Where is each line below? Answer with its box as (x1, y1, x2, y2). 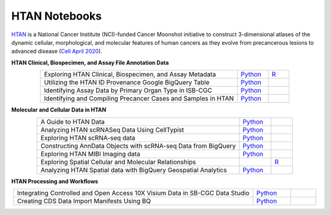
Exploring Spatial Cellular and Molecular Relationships (40, 157, 196, 166)
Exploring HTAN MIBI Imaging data (40, 149, 140, 158)
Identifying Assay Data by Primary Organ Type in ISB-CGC (44, 86, 213, 95)
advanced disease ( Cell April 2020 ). (11, 48, 102, 55)
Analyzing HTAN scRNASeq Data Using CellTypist (40, 126, 185, 134)
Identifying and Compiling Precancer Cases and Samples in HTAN (44, 94, 234, 103)
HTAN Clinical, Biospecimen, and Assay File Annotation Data (11, 59, 169, 66)
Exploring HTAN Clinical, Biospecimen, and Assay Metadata (44, 70, 216, 79)
